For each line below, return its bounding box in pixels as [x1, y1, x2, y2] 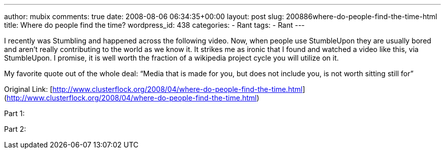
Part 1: [4, 109, 25, 118]
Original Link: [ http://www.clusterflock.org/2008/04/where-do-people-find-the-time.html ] [4, 85, 305, 93]
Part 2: [4, 125, 26, 133]
